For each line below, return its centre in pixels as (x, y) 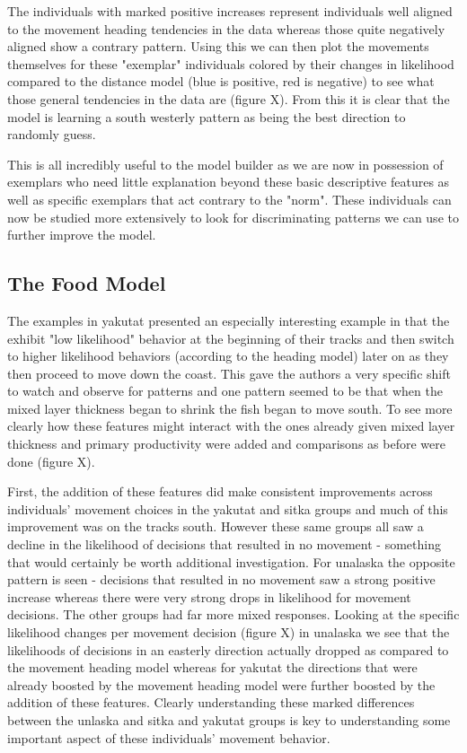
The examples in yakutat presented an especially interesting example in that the (229, 320)
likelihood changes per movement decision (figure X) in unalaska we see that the (229, 632)
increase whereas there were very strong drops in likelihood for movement (209, 596)
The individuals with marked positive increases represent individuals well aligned (230, 11)
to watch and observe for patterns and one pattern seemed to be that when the (225, 391)
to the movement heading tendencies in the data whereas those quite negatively (226, 28)
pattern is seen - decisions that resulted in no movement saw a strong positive (221, 579)
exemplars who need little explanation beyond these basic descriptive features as (229, 182)
